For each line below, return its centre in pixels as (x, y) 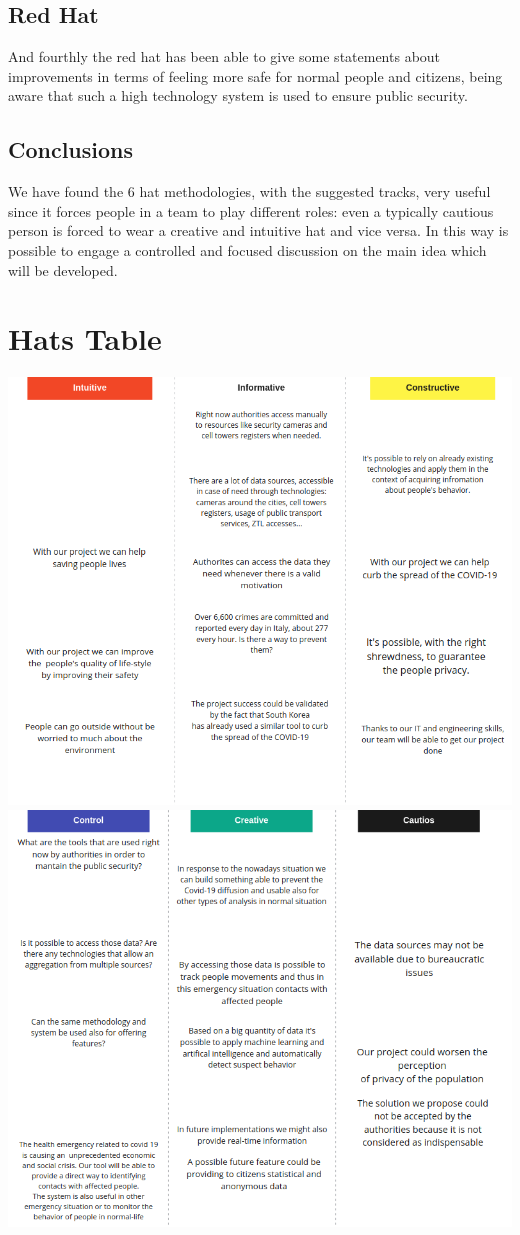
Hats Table (85, 338)
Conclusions (71, 149)
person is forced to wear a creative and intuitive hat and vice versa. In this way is (258, 230)
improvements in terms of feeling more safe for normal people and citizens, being (255, 75)
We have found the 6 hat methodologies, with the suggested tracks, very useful (249, 191)
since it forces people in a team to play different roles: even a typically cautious (251, 210)
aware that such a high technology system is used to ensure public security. (238, 95)
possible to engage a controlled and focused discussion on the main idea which (247, 249)
